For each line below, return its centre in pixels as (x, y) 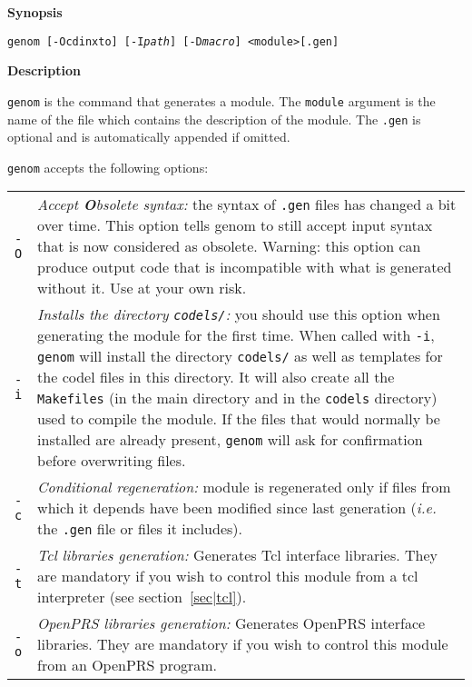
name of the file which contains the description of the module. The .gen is (214, 119)
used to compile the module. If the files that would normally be (239, 419)
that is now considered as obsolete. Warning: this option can (229, 246)
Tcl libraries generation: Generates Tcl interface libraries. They (238, 555)
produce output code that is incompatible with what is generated (245, 267)
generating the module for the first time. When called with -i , (236, 335)
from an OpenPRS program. (128, 665)
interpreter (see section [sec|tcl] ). (142, 597)
